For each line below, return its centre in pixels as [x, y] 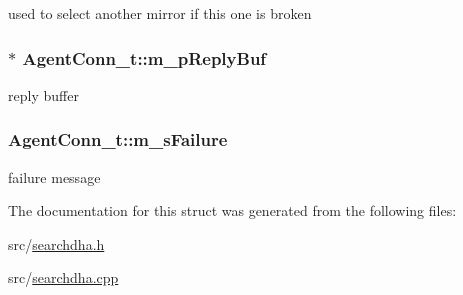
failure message [54, 176]
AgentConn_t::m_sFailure [118, 139]
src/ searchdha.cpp [63, 277]
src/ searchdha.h [56, 243]
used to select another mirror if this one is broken [160, 13]
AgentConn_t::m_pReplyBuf [144, 57]
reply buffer [43, 94]
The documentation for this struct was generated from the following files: [232, 210]
